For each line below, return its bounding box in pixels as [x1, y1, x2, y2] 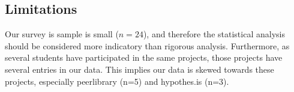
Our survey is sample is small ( [5, 28, 119, 40]
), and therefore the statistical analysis [143, 28, 285, 40]
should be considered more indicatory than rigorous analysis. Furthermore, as [5, 39, 290, 52]
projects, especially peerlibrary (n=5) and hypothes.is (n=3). [5, 75, 229, 87]
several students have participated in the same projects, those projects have [5, 51, 283, 64]
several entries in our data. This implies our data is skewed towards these [5, 63, 274, 75]
